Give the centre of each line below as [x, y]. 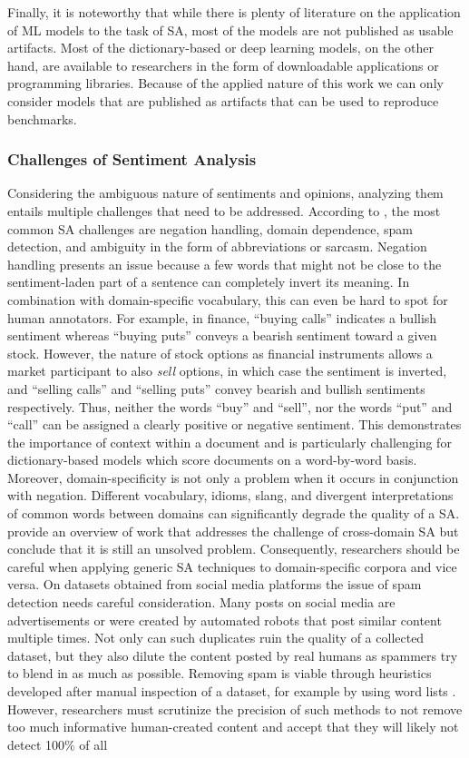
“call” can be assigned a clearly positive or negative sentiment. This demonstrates [234, 424]
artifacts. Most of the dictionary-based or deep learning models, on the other [220, 48]
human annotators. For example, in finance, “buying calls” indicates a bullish [222, 317]
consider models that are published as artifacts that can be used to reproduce [223, 100]
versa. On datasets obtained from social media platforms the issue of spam [215, 584]
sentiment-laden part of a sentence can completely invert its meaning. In [209, 282]
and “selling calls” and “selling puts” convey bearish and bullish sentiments [216, 388]
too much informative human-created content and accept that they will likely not [233, 727]
